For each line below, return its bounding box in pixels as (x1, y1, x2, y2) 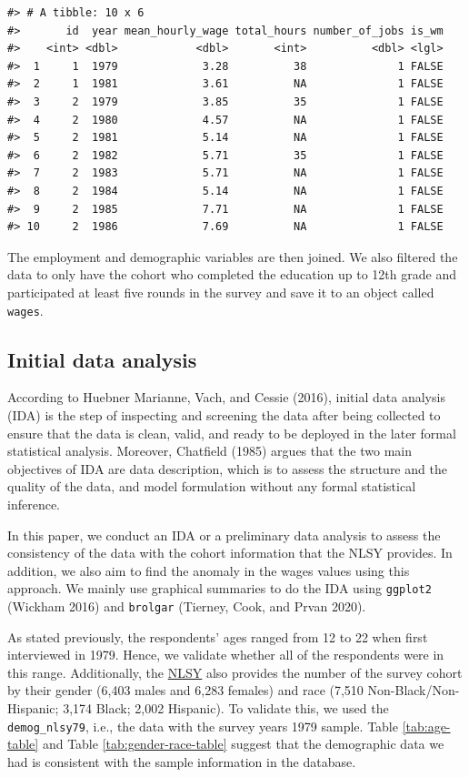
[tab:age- (402, 716, 451, 735)
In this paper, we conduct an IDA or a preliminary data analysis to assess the (7, 525, 441, 544)
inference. (7, 494, 60, 513)
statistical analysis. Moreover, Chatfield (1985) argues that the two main (7, 441, 412, 460)
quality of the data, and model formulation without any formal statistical (7, 477, 416, 496)
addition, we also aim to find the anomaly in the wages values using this (7, 560, 410, 580)
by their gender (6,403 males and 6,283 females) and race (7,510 (7, 681, 364, 700)
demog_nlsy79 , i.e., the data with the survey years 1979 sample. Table (7, 716, 398, 735)
